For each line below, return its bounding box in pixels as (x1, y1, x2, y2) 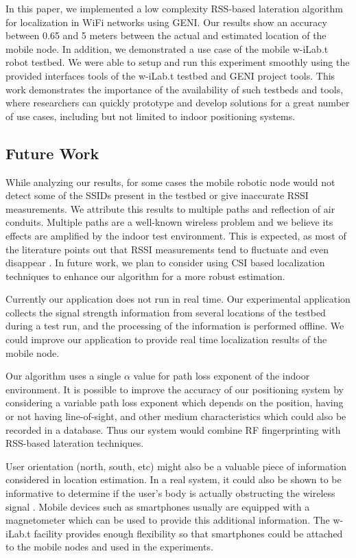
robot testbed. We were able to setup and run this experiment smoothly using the (5, 55, 350, 69)
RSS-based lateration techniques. (5, 436, 144, 450)
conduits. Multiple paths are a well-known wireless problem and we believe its (5, 215, 333, 229)
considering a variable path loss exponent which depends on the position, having (5, 395, 344, 410)
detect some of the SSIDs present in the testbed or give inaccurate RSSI (5, 188, 309, 202)
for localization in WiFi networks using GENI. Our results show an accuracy (5, 14, 327, 29)
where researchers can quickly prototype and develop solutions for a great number (5, 95, 350, 110)
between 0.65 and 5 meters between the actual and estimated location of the (5, 28, 327, 43)
